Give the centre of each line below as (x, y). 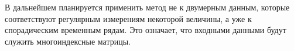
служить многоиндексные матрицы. (68, 41)
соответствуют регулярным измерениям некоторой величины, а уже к (128, 18)
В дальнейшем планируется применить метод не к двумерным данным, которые (147, 7)
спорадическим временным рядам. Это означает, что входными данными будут (146, 30)
